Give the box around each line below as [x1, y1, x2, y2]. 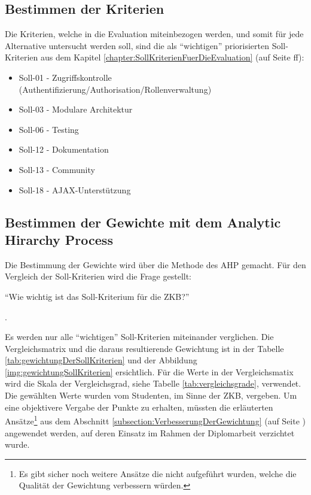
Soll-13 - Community [19, 163, 95, 175]
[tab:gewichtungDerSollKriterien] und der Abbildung [5, 354, 197, 366]
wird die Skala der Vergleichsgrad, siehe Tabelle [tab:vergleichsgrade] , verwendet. [5, 377, 301, 390]
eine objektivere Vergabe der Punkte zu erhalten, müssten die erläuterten [5, 400, 273, 413]
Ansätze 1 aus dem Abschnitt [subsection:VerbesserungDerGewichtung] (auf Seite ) [5, 413, 306, 427]
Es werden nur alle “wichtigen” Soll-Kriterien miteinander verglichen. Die [5, 330, 274, 343]
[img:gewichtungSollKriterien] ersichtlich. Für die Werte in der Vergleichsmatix [5, 365, 294, 378]
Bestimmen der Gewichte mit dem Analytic [5, 212, 281, 231]
